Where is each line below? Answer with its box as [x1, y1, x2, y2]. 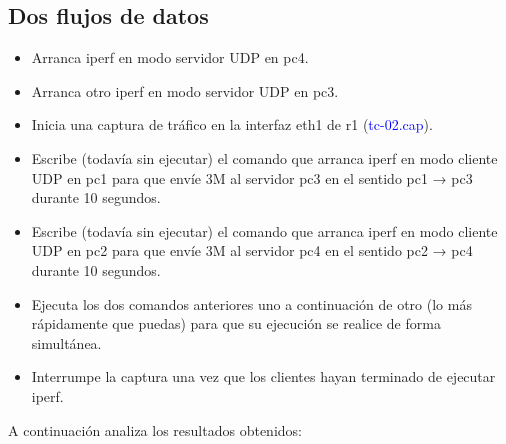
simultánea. [31, 332, 102, 353]
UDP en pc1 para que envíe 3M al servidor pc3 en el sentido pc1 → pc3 [31, 167, 473, 188]
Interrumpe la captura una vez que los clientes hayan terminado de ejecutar [31, 366, 496, 387]
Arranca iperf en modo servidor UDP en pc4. [31, 47, 309, 68]
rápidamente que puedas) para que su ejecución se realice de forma [31, 313, 441, 334]
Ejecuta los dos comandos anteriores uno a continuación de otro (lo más [31, 293, 472, 314]
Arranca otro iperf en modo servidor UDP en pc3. [31, 80, 339, 101]
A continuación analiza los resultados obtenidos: [8, 419, 302, 440]
